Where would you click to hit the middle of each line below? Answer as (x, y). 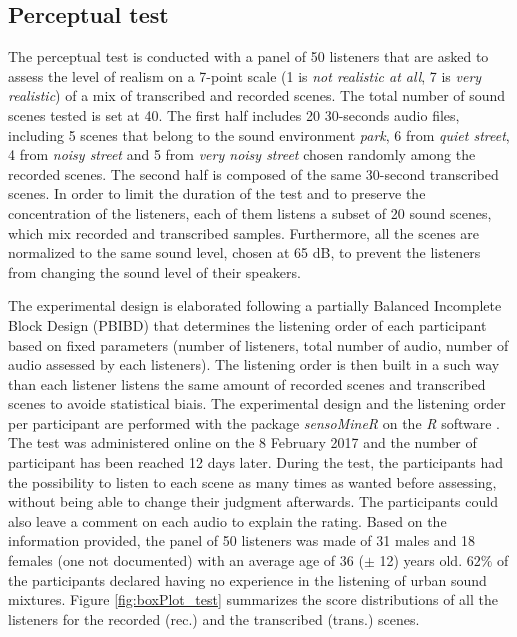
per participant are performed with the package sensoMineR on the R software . (254, 422)
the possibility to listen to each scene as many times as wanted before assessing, (252, 481)
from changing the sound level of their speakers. (154, 271)
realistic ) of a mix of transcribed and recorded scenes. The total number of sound (257, 95)
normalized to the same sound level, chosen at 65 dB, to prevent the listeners (244, 252)
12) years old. (421, 560)
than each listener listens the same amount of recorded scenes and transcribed (247, 383)
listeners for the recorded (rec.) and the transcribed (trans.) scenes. (214, 618)
